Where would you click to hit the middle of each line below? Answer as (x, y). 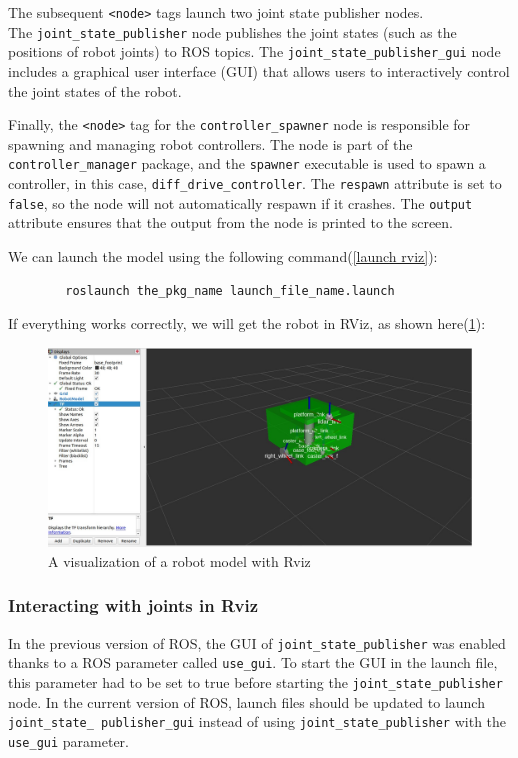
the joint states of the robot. (95, 90)
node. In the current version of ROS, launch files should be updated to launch (246, 701)
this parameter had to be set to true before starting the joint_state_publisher (255, 682)
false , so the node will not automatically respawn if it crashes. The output (240, 202)
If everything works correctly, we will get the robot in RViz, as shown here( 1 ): (247, 323)
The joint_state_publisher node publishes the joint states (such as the (232, 31)
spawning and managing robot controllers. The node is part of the (210, 143)
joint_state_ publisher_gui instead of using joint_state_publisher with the (257, 721)
